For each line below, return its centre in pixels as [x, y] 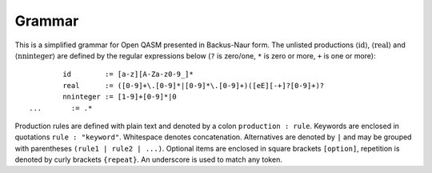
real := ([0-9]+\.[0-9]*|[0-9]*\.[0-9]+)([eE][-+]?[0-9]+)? [194, 85]
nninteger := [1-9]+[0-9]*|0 [120, 97]
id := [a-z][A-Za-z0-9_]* [128, 74]
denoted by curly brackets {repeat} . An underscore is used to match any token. [149, 159]
